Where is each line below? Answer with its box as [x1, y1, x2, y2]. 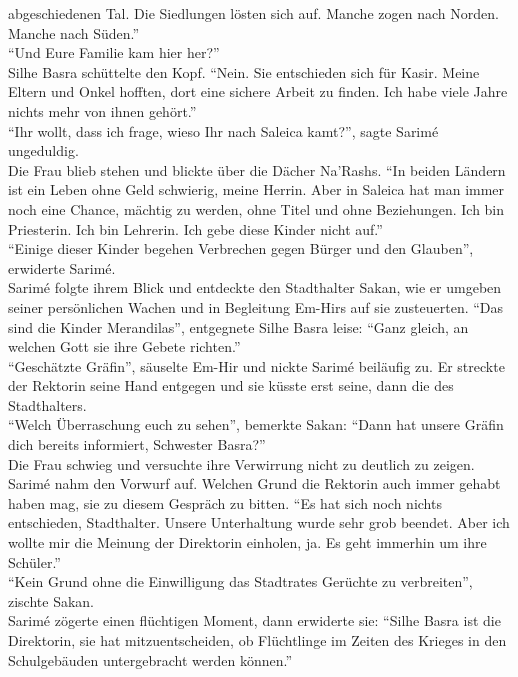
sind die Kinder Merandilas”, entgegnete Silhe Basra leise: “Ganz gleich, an [8, 316, 469, 337]
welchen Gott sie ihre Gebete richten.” [8, 336, 241, 357]
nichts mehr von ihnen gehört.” [8, 100, 197, 121]
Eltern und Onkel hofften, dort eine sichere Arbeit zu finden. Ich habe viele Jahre [8, 81, 508, 102]
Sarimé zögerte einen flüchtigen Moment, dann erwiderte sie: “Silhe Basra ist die [8, 610, 501, 631]
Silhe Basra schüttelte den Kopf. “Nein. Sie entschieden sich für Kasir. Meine [8, 61, 480, 82]
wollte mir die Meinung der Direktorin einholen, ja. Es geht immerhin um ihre [8, 532, 487, 553]
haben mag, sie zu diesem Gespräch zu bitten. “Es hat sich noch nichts [8, 492, 442, 513]
